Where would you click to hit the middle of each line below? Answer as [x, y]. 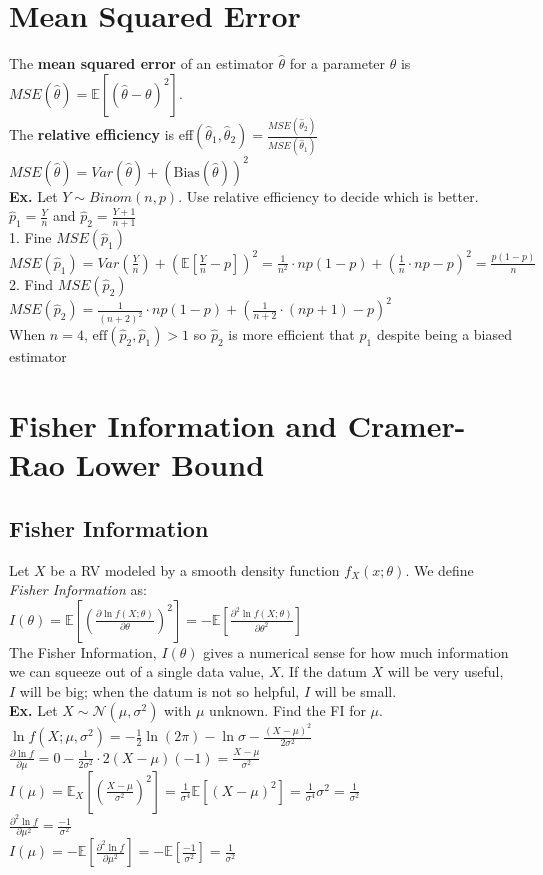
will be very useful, [445, 671]
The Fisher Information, [83, 651]
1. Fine [30, 237]
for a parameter [337, 63]
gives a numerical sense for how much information [356, 651]
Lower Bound [170, 464]
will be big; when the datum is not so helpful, [159, 690]
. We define [439, 569]
